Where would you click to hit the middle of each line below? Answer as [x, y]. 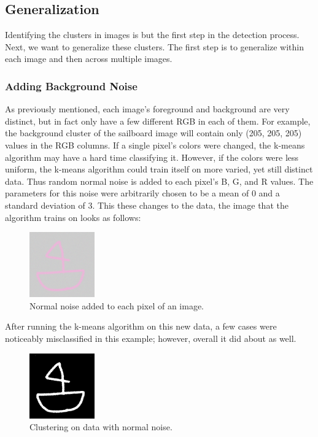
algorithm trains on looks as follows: [73, 217]
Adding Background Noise [71, 86]
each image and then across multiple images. [89, 59]
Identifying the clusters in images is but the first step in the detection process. [152, 35]
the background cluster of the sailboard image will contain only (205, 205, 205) [153, 133]
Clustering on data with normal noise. [101, 427]
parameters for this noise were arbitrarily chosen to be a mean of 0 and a [142, 193]
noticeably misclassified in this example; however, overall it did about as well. [151, 338]
